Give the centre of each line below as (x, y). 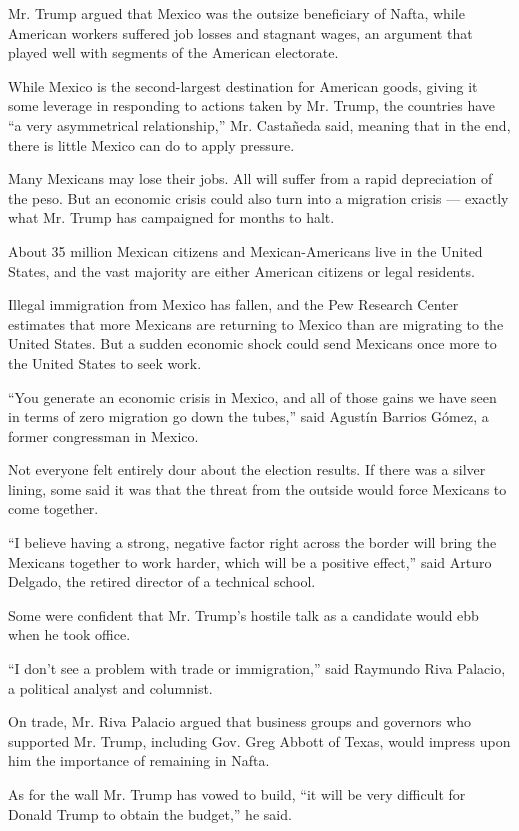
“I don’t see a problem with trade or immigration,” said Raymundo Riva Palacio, (257, 668)
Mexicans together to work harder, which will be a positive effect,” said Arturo (250, 561)
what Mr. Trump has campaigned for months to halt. (171, 217)
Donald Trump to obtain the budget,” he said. (150, 813)
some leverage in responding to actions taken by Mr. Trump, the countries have (251, 105)
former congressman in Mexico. (103, 435)
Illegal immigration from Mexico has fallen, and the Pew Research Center (233, 304)
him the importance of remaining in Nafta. (139, 760)
